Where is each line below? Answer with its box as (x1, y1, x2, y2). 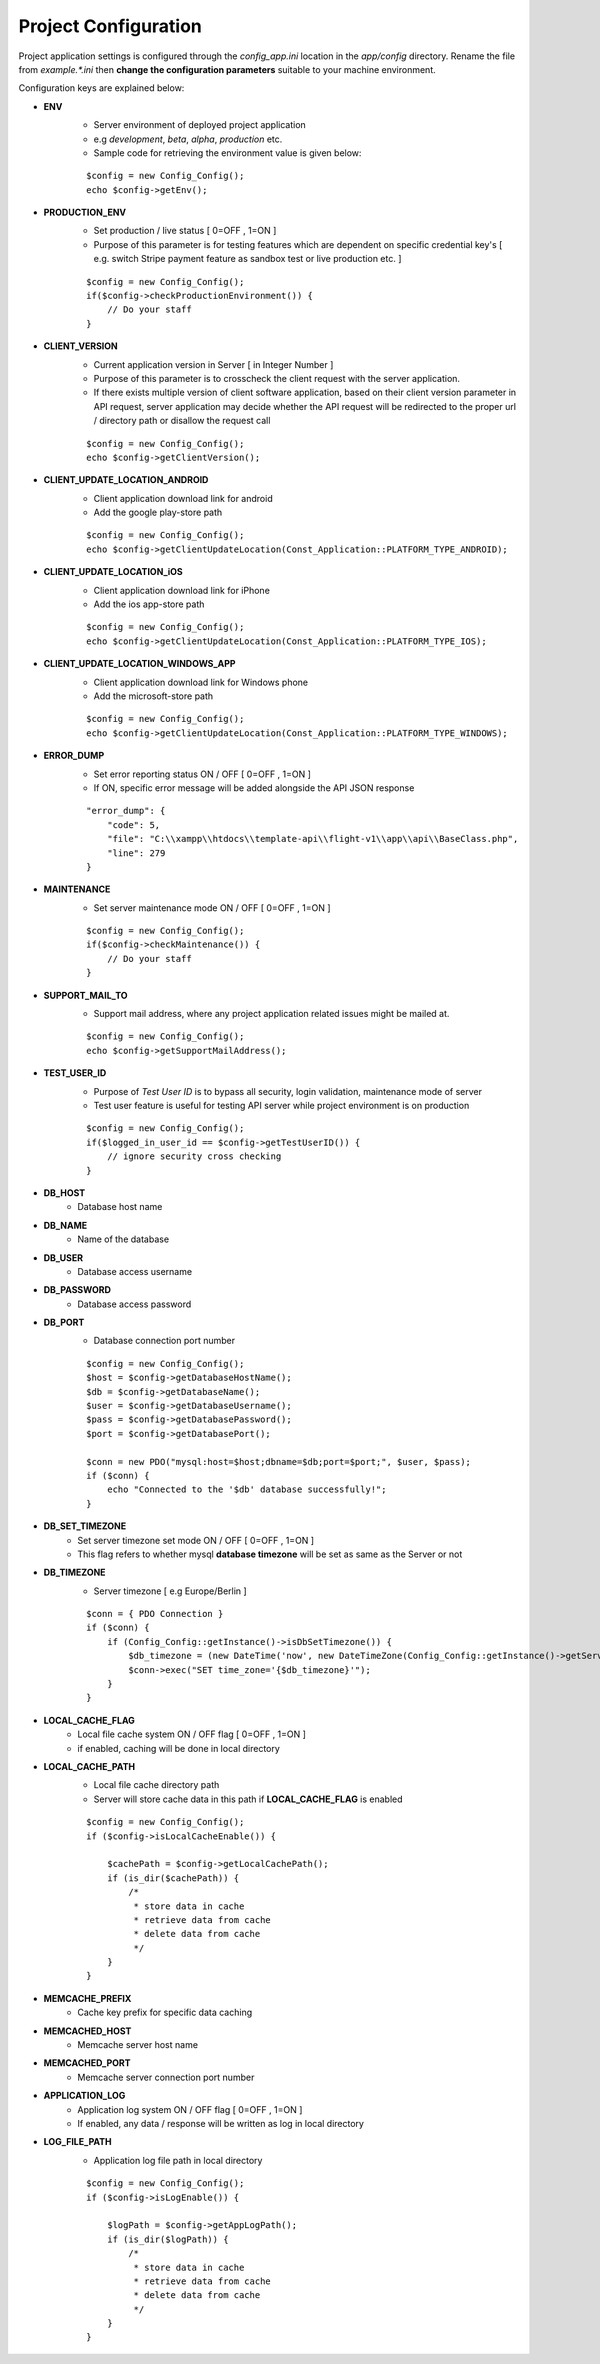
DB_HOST (43, 1186, 86, 1199)
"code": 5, (106, 819, 161, 830)
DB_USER (43, 1251, 84, 1264)
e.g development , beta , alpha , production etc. (93, 133, 283, 145)
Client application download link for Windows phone (93, 676, 309, 688)
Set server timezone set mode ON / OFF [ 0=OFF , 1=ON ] (77, 1534, 315, 1546)
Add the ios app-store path (93, 598, 205, 610)
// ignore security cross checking (106, 1151, 282, 1162)
